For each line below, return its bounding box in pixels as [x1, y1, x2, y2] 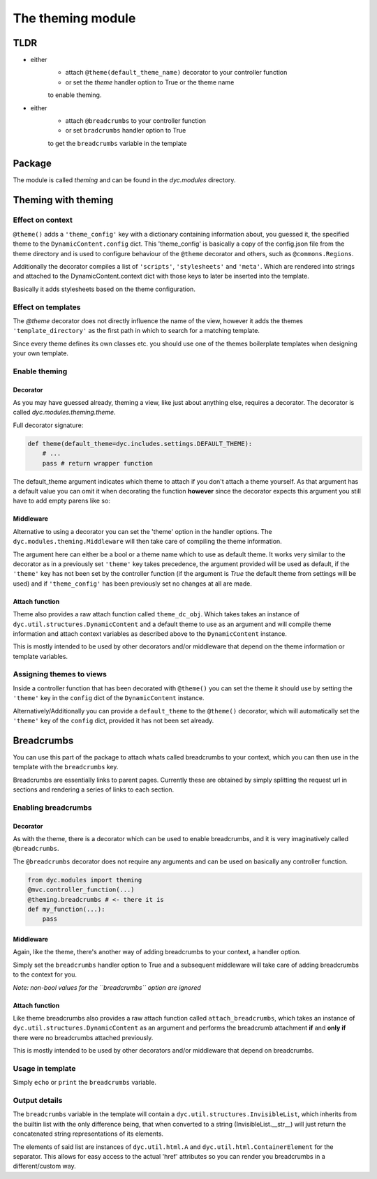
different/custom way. [13, 1162, 76, 1171]
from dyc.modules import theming [27, 876, 142, 884]
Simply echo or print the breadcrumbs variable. [13, 1078, 156, 1087]
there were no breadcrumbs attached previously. [13, 1033, 154, 1041]
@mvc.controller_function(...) [27, 886, 135, 893]
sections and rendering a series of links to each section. [13, 785, 175, 794]
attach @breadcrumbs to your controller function [65, 117, 206, 125]
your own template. [13, 349, 69, 357]
